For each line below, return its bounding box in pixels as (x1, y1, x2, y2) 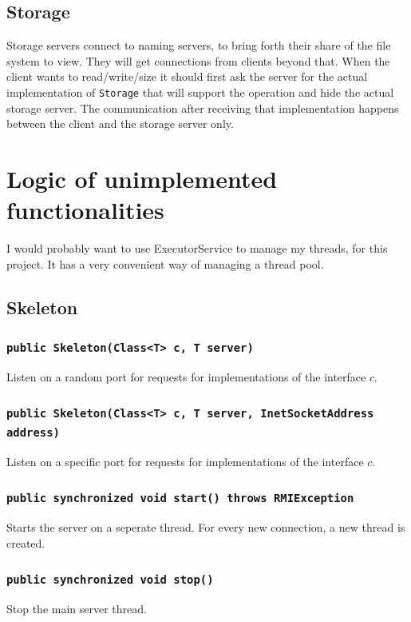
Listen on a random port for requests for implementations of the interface (6, 368, 366, 385)
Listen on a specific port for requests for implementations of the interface (6, 453, 364, 469)
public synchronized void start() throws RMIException (6, 492, 354, 505)
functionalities (6, 193, 164, 226)
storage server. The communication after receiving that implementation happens (6, 99, 399, 116)
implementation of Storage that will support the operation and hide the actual (6, 83, 394, 100)
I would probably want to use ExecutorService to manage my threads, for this (6, 240, 388, 257)
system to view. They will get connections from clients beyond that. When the (6, 52, 390, 69)
